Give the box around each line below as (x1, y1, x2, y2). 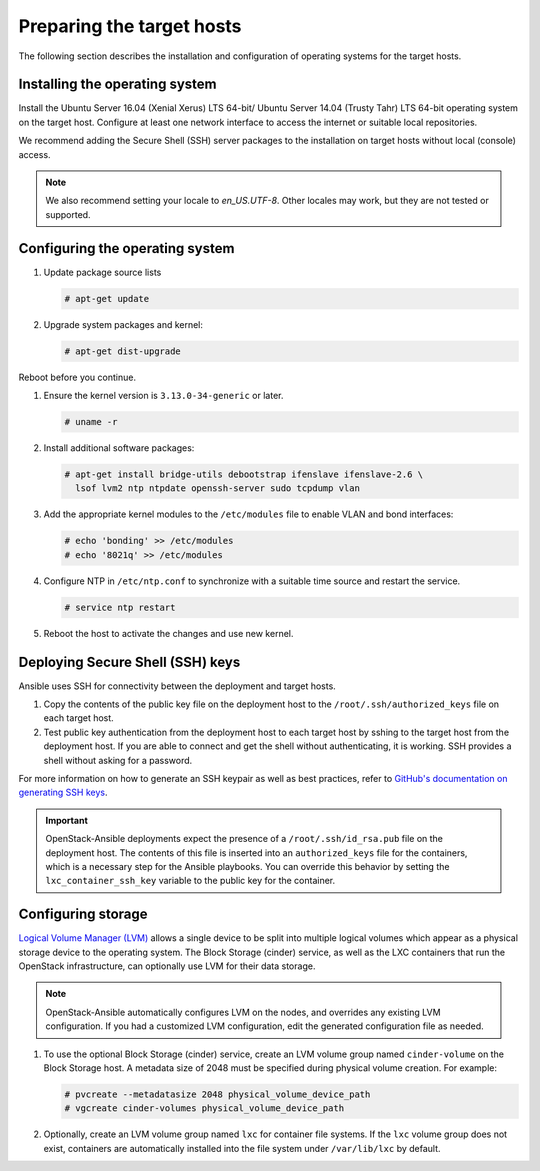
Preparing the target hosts (18, 15, 242, 37)
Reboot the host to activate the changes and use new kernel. (43, 627, 294, 639)
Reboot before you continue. (18, 371, 137, 383)
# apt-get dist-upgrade (64, 345, 182, 357)
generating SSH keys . (18, 786, 108, 799)
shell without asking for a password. (43, 754, 193, 766)
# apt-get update (64, 293, 150, 304)
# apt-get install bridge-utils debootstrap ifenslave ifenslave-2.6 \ (64, 468, 424, 480)
